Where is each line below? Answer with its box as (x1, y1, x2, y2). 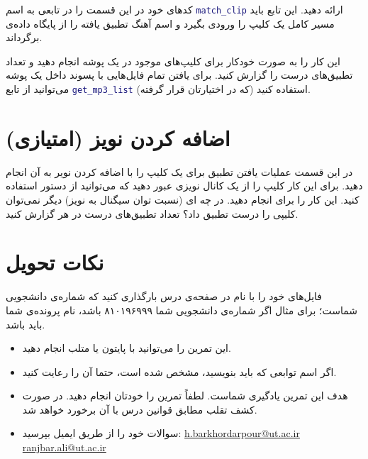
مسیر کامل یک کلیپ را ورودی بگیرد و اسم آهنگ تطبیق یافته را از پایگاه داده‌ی (6, 16, 335, 31)
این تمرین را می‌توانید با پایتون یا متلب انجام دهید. (22, 341, 231, 355)
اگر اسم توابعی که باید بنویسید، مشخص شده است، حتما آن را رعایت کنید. (22, 364, 337, 379)
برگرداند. (6, 30, 43, 45)
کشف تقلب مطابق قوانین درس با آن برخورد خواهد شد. (22, 402, 257, 416)
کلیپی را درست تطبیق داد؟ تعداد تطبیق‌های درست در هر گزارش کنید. (6, 206, 299, 221)
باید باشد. (6, 316, 45, 331)
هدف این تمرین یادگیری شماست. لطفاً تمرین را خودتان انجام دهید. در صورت (22, 388, 348, 403)
